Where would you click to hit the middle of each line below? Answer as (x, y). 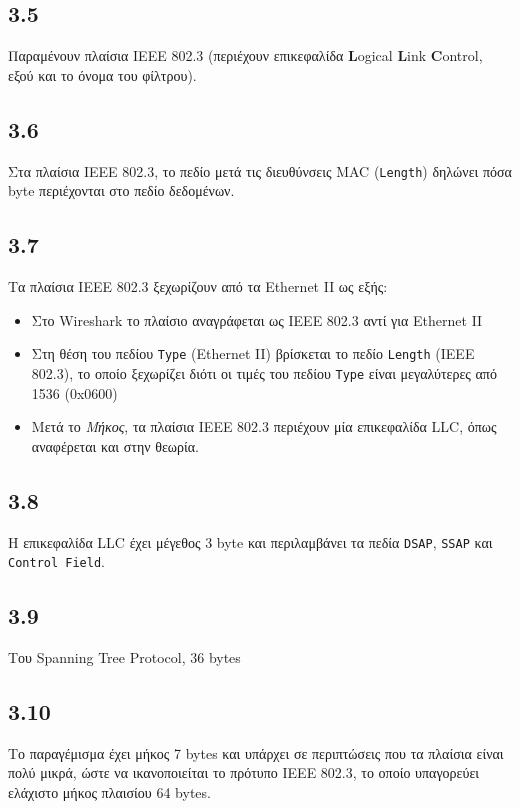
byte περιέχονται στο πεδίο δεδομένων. (121, 190)
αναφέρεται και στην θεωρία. (115, 445)
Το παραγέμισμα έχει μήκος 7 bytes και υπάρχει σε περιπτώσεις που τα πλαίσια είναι (256, 752)
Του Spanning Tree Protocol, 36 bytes (124, 657)
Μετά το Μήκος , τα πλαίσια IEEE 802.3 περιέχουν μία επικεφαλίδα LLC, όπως (264, 426)
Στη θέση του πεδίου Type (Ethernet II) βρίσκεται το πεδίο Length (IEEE (253, 353)
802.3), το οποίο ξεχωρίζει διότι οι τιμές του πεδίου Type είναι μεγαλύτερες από (264, 372)
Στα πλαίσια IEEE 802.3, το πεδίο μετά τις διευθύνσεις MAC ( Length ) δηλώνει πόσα (260, 170)
